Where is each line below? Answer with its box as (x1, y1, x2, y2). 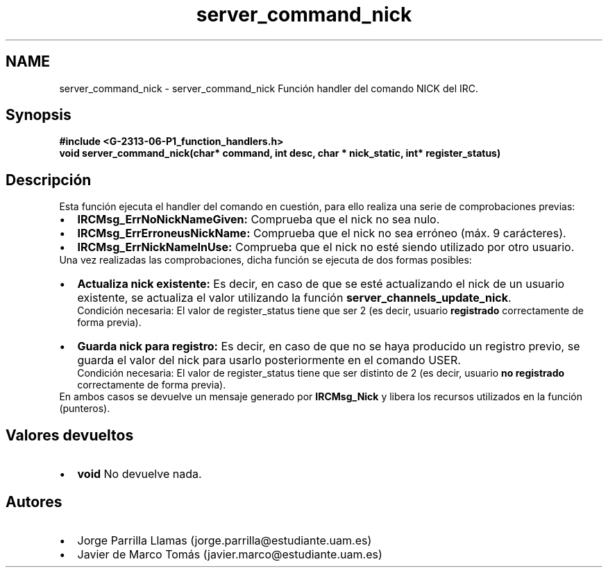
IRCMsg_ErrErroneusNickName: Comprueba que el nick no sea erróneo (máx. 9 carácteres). (77, 226, 566, 241)
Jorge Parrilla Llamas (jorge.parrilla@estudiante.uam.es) (77, 533, 372, 547)
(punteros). (59, 402, 110, 415)
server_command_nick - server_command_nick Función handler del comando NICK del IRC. (59, 82, 479, 94)
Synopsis (6, 106, 71, 124)
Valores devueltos (6, 426, 134, 444)
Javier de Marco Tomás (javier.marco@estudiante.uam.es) (77, 547, 382, 561)
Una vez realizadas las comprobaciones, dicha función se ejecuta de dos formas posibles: (59, 254, 472, 266)
